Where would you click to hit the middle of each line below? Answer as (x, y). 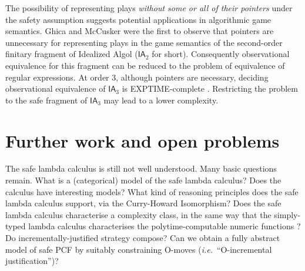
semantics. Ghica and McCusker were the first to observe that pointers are (140, 31)
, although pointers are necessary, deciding (192, 77)
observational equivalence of (56, 88)
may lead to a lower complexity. (161, 100)
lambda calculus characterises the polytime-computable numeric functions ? (165, 226)
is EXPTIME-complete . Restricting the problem (210, 88)
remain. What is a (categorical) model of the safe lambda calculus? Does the (143, 180)
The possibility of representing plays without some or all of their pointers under (149, 8)
